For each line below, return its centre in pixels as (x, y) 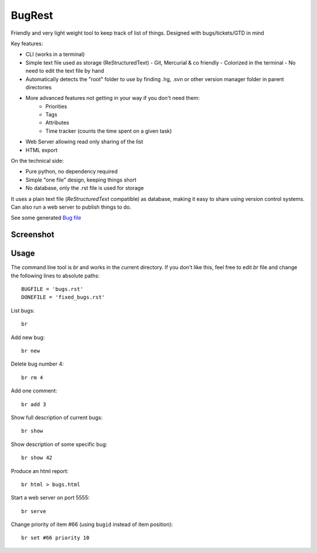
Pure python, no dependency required (72, 172)
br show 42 (37, 458)
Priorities (56, 106)
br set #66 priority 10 (55, 538)
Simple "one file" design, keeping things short (81, 180)
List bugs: (23, 310)
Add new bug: (28, 337)
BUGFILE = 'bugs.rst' (52, 289)
